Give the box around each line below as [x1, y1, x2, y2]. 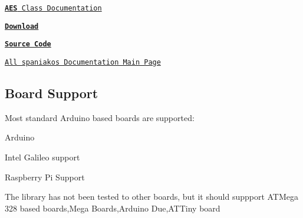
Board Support [5, 84, 98, 102]
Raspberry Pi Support [5, 170, 85, 183]
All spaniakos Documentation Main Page [5, 58, 161, 66]
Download [5, 22, 39, 31]
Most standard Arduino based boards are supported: [5, 111, 195, 123]
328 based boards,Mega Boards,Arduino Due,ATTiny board [5, 202, 220, 214]
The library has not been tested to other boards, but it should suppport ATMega [5, 190, 299, 203]
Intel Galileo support [5, 151, 80, 163]
